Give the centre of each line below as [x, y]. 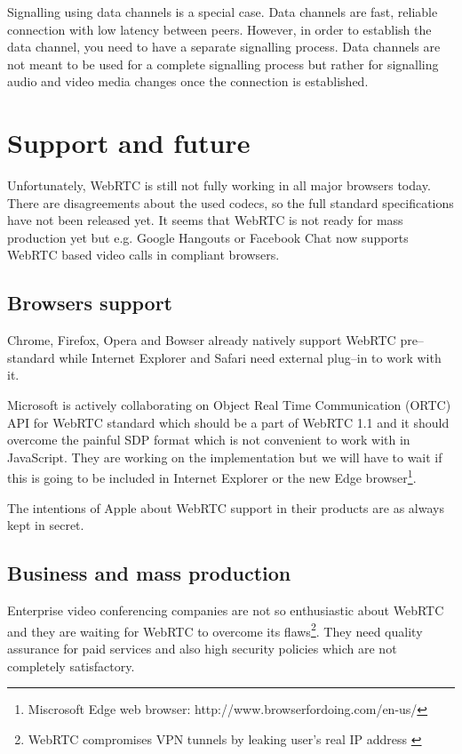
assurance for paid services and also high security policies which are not [202, 648]
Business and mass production [149, 573]
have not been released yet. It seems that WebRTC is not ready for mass [205, 220]
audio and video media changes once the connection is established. [188, 81]
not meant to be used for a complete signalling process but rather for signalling [223, 64]
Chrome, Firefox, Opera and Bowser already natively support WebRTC [202, 340]
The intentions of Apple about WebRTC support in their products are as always [226, 507]
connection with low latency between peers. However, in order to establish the [219, 29]
